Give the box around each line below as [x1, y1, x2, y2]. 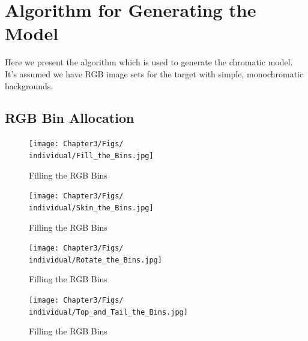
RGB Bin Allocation [5, 108, 134, 127]
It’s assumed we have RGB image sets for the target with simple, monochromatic [5, 67, 304, 80]
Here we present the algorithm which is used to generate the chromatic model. [5, 56, 293, 68]
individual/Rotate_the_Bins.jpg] [29, 255, 162, 264]
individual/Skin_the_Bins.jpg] [29, 203, 154, 212]
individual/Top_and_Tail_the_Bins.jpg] [29, 307, 188, 316]
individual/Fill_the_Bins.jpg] [29, 151, 154, 160]
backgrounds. [5, 79, 53, 92]
